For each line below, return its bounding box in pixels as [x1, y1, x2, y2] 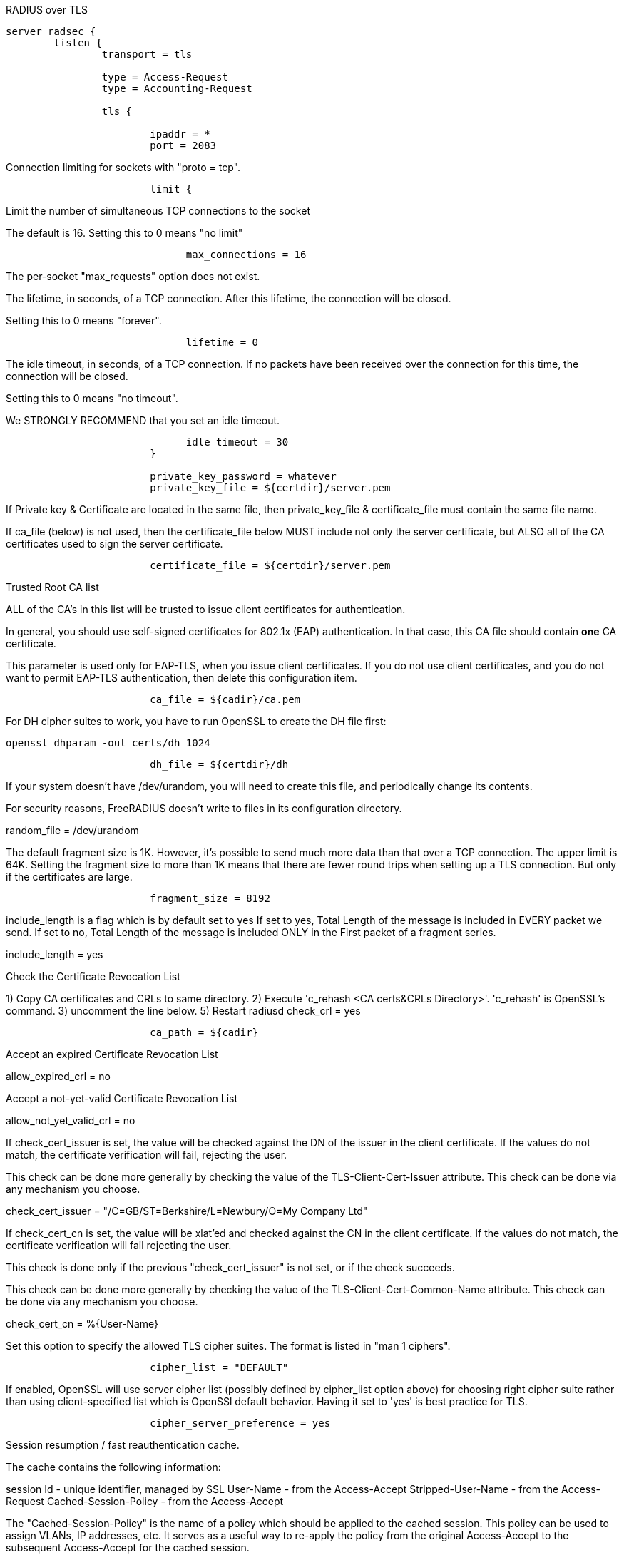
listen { [53, 37, 102, 48]
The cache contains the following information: [6, 1461, 221, 1473]
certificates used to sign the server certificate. [6, 538, 223, 550]
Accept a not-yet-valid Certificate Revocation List [6, 1092, 238, 1104]
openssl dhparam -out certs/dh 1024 [6, 737, 210, 749]
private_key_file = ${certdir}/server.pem [150, 482, 391, 493]
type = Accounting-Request [101, 83, 252, 94]
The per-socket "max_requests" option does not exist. [6, 270, 260, 282]
